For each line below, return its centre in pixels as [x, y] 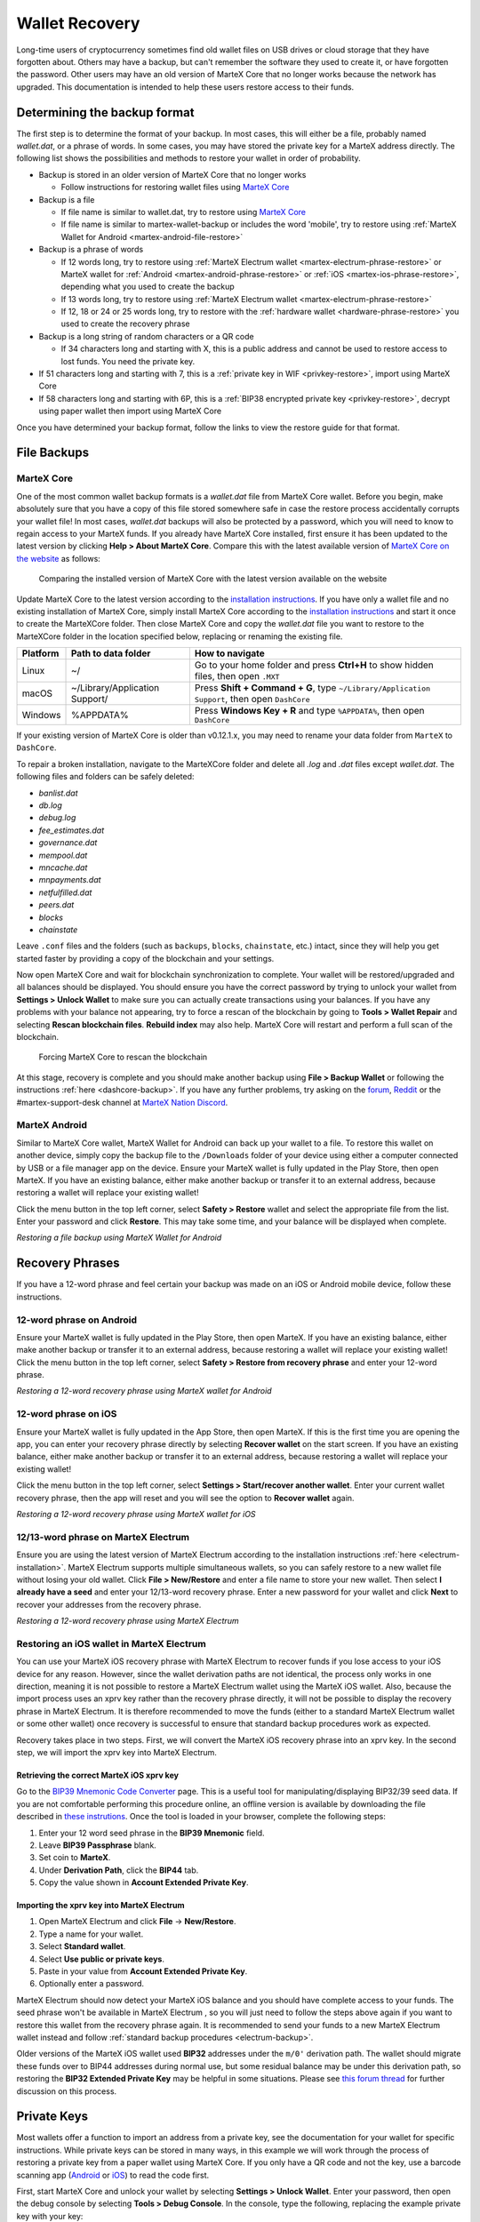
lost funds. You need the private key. [128, 361]
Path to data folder [111, 653]
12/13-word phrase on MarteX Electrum [103, 1537]
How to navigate [230, 653]
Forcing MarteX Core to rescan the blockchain [123, 1057]
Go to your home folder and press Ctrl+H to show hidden [314, 665]
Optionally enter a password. [92, 1984]
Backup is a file [67, 199]
